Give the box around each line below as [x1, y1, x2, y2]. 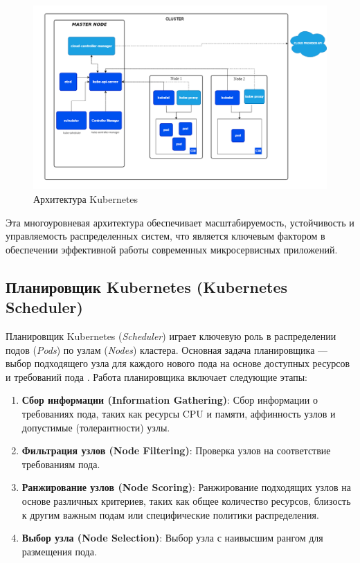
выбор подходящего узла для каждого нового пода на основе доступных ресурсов [6, 356, 350, 370]
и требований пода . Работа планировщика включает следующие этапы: [6, 369, 307, 384]
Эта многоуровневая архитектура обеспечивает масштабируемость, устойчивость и [6, 215, 354, 229]
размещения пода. [21, 544, 97, 558]
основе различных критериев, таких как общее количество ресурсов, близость [21, 493, 351, 508]
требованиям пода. [21, 456, 100, 471]
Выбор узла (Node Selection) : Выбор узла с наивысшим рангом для [21, 530, 323, 545]
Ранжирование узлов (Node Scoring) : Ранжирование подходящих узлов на [21, 480, 351, 494]
